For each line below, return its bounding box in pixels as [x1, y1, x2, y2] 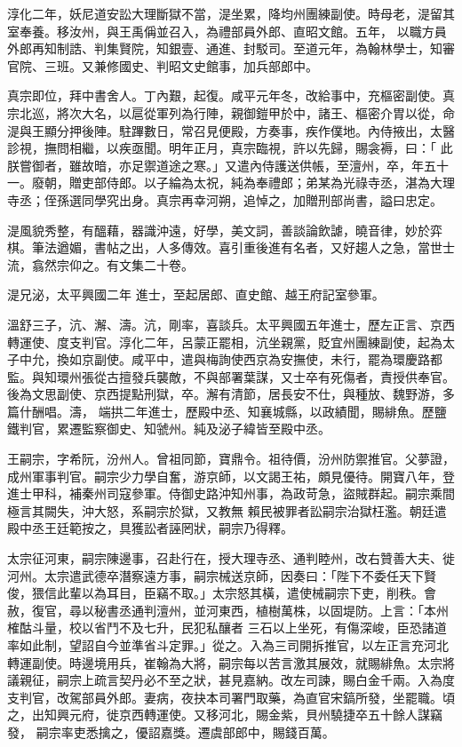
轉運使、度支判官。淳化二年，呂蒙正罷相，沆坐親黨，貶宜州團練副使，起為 [7, 332, 442, 351]
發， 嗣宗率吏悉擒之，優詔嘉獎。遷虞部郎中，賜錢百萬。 [7, 722, 335, 741]
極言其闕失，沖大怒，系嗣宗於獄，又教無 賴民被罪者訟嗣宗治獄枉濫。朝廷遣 [7, 501, 447, 520]
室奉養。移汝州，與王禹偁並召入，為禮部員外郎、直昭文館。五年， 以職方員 [7, 21, 447, 40]
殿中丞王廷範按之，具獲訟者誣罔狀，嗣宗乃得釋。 [7, 519, 293, 537]
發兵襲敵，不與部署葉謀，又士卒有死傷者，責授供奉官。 [131, 367, 455, 385]
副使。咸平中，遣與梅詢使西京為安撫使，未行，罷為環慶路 [93, 350, 430, 369]
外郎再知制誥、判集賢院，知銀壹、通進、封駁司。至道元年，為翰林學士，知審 [7, 39, 455, 58]
